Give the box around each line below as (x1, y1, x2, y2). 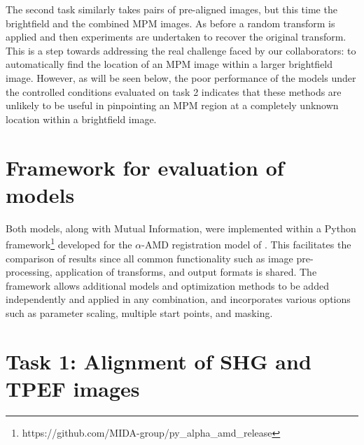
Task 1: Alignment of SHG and (6, 346, 311, 375)
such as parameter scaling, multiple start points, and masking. (6, 305, 273, 320)
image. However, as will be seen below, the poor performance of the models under (6, 70, 356, 85)
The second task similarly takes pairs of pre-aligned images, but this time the (6, 2, 337, 16)
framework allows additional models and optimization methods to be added (6, 278, 329, 292)
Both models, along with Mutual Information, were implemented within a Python (6, 220, 356, 235)
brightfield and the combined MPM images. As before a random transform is (6, 15, 335, 30)
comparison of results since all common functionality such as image (6, 250, 293, 265)
